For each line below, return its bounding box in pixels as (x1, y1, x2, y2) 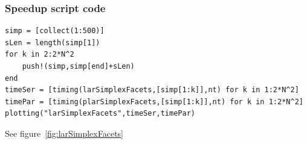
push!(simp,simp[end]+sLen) (22, 62, 135, 70)
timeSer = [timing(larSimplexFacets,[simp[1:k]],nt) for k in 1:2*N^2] (5, 86, 299, 95)
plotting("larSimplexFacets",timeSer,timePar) (5, 109, 195, 118)
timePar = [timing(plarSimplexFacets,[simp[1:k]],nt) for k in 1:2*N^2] (5, 97, 303, 106)
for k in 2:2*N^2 (5, 50, 74, 59)
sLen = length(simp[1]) (5, 38, 100, 47)
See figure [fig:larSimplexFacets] (5, 127, 123, 139)
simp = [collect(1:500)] (5, 27, 105, 36)
